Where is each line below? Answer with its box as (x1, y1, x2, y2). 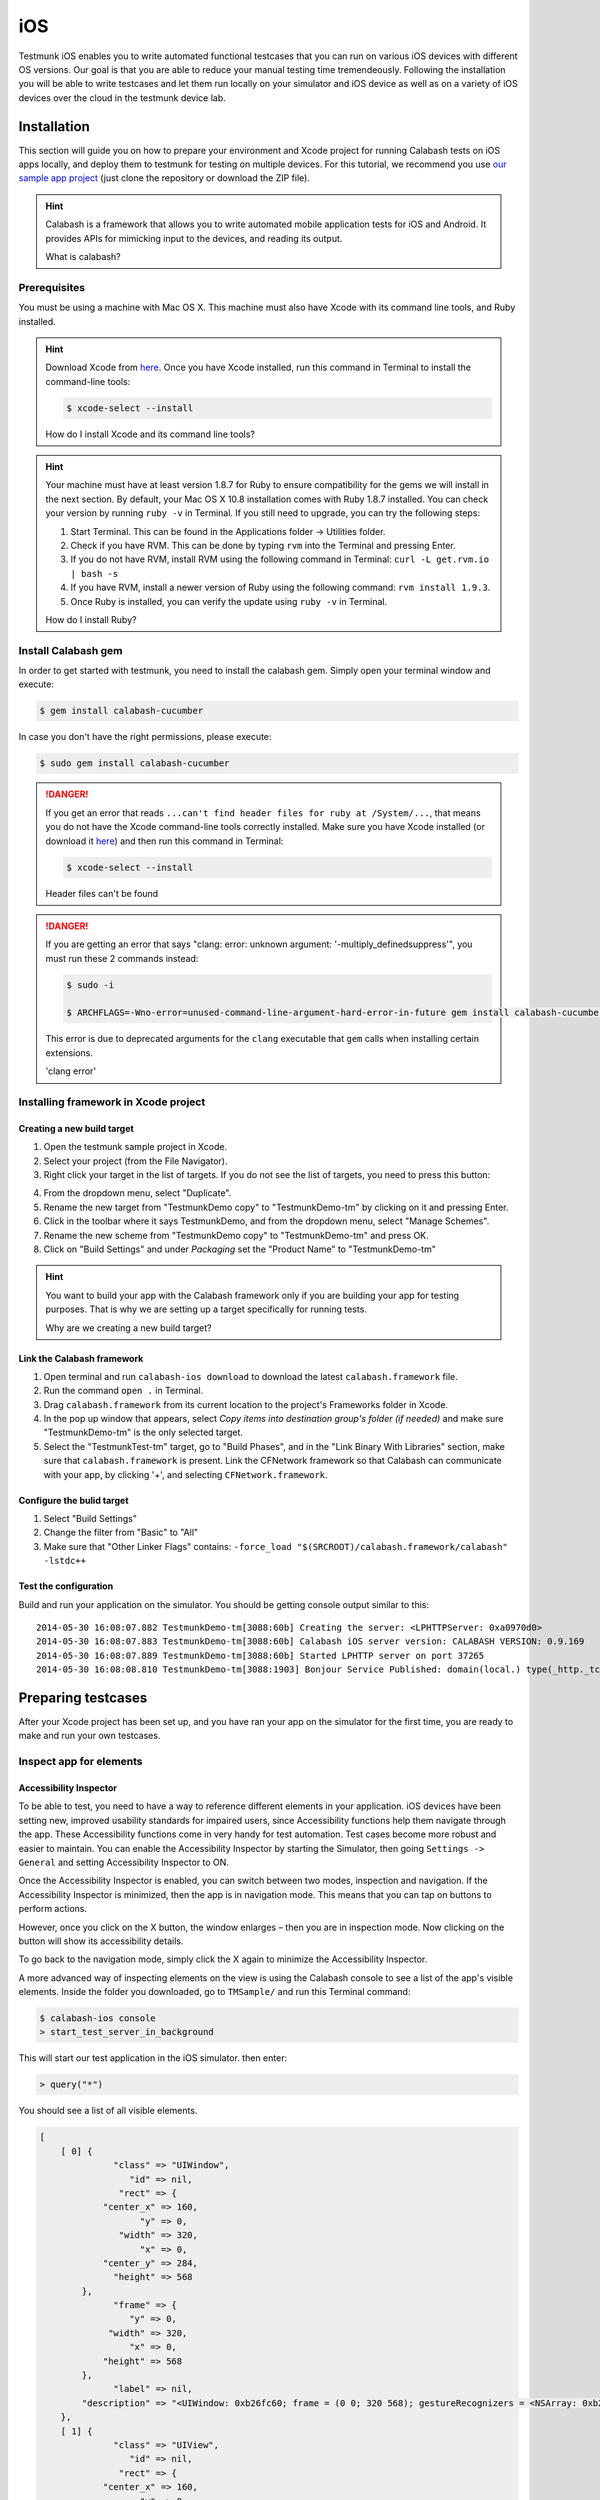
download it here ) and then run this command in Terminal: (45, 835, 284, 847)
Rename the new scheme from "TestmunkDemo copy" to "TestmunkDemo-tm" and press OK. (43, 1229, 429, 1241)
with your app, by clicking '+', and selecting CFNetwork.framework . (43, 1468, 329, 1480)
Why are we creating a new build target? (45, 1321, 212, 1334)
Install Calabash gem (18, 643, 123, 657)
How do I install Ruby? (45, 613, 137, 625)
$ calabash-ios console (39, 2013, 157, 2024)
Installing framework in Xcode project (18, 1095, 206, 1109)
